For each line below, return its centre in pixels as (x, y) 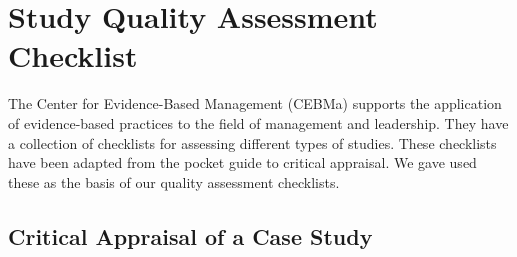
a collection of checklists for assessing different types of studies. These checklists (252, 142)
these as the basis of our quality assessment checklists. (174, 181)
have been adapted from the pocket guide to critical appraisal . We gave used (242, 162)
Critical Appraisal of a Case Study (190, 235)
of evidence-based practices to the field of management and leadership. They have (258, 122)
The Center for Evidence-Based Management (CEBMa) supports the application (255, 103)
